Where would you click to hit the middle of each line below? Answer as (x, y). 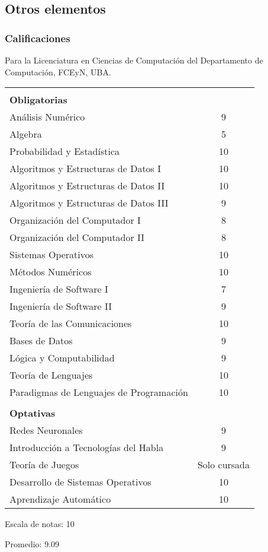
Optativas (33, 413)
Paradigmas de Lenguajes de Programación (99, 392)
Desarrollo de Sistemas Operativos (80, 482)
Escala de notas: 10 (40, 524)
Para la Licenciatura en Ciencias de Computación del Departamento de (134, 60)
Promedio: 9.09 (32, 543)
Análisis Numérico (47, 117)
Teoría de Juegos (44, 465)
